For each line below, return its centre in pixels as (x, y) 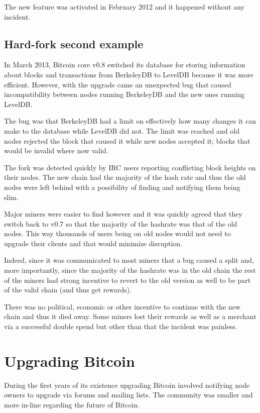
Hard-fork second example (74, 43)
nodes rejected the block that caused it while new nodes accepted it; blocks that (127, 140)
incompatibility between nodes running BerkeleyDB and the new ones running (124, 94)
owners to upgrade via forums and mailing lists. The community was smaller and (128, 395)
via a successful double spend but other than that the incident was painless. (121, 326)
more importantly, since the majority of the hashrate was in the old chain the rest (130, 270)
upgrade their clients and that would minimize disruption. (93, 243)
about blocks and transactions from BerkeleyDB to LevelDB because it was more (129, 74)
